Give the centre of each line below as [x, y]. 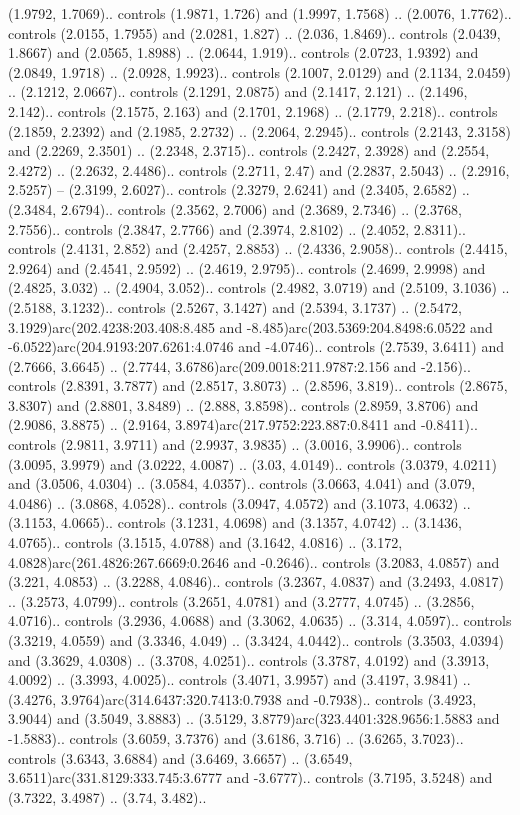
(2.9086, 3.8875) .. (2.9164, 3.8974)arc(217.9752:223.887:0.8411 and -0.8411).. [243, 424]
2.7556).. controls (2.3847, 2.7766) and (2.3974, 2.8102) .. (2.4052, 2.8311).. [237, 228]
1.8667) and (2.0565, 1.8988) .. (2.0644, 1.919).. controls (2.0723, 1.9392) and [243, 52]
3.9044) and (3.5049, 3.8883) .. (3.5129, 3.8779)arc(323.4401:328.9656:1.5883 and [254, 718]
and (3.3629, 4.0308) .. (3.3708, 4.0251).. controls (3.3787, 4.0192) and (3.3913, [249, 659]
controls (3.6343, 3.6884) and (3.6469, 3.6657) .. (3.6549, [180, 757]
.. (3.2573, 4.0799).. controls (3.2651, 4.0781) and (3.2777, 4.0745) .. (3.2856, [241, 600]
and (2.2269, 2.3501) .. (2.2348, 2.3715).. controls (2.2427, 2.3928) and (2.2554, [249, 150]
